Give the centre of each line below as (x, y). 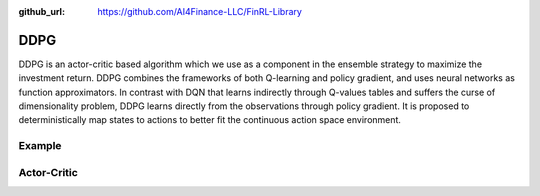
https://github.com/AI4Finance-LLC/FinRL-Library (199, 11)
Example (40, 146)
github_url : (41, 11)
